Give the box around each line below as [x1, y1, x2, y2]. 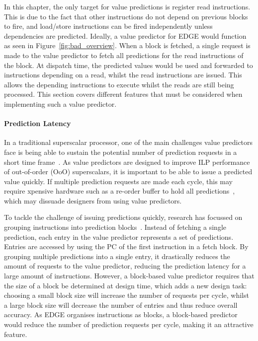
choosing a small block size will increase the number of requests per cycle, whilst [4, 290, 249, 300]
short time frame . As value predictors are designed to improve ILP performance [4, 156, 250, 167]
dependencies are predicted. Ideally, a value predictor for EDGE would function [4, 30, 247, 41]
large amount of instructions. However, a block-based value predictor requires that [4, 271, 255, 281]
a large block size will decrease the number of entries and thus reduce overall [4, 299, 238, 310]
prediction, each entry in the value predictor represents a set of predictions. [4, 231, 234, 242]
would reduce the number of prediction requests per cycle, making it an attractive [4, 319, 254, 330]
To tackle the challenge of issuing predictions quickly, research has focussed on [4, 212, 243, 222]
